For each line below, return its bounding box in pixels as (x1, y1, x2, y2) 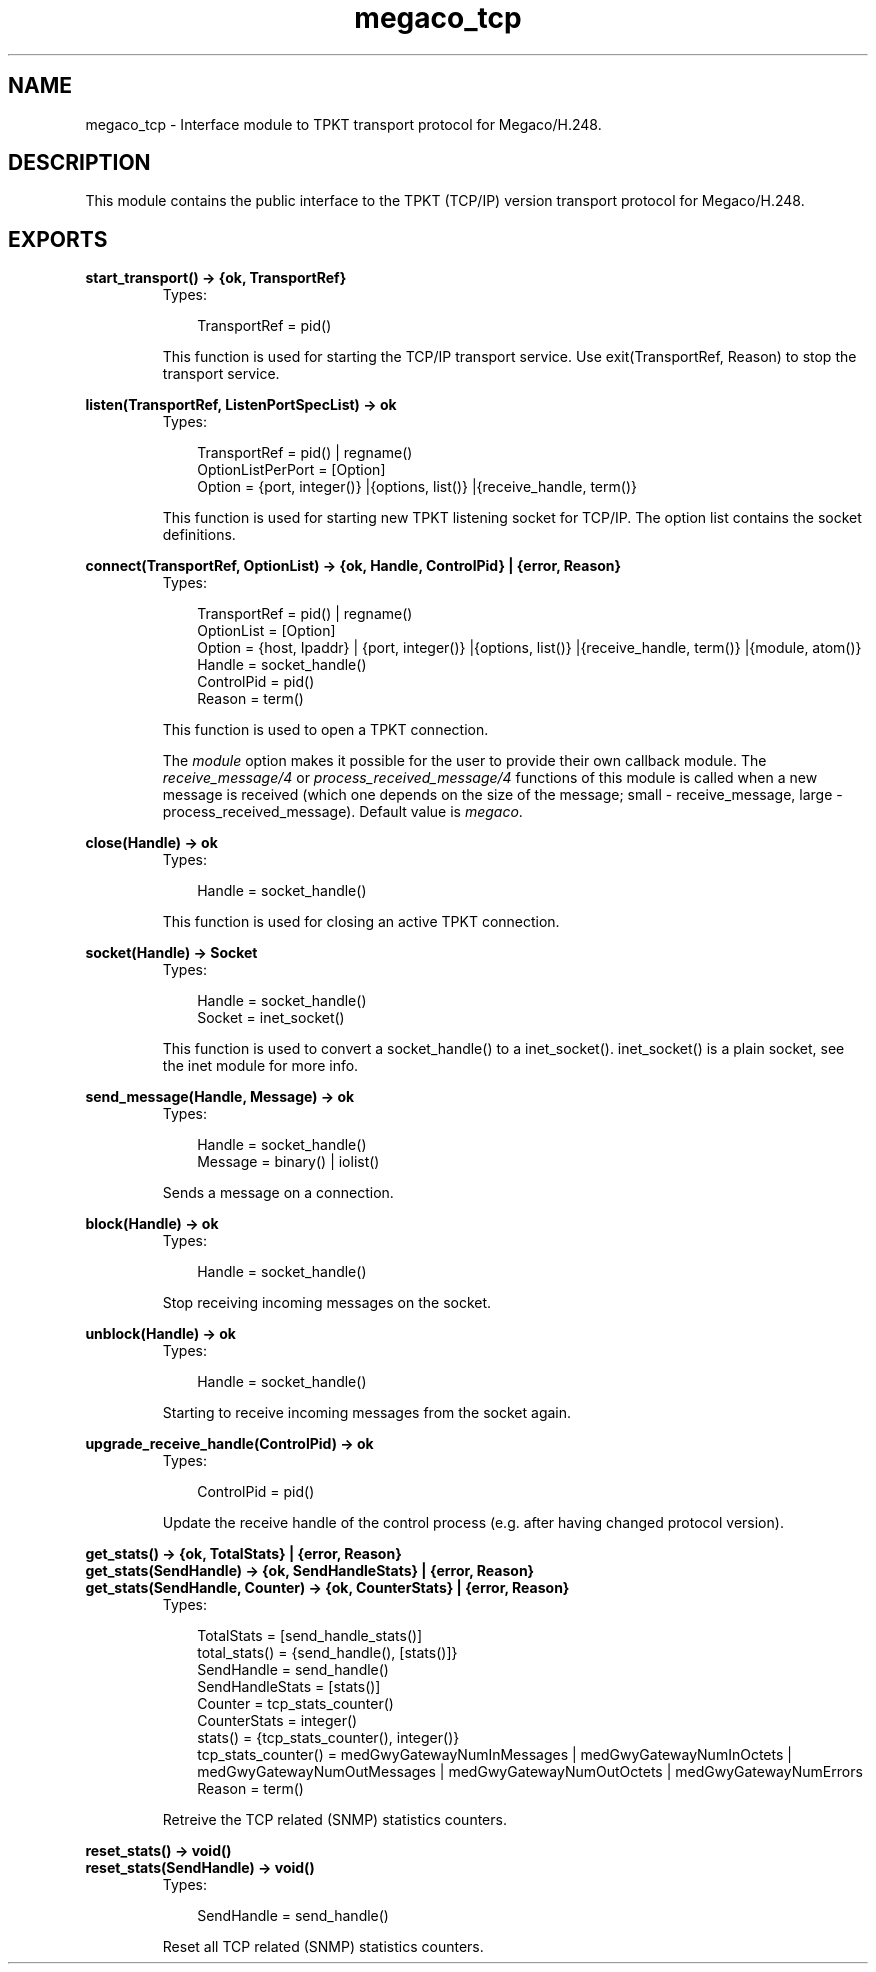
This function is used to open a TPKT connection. (162, 721, 489, 739)
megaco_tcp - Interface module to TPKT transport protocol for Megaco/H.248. (85, 115, 602, 133)
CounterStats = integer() (197, 1712, 358, 1730)
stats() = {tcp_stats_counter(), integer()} (197, 1729, 460, 1747)
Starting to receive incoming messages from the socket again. (162, 1404, 572, 1422)
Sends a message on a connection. (162, 1184, 394, 1202)
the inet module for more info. (162, 1057, 359, 1075)
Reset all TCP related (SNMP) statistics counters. (162, 1938, 484, 1956)
